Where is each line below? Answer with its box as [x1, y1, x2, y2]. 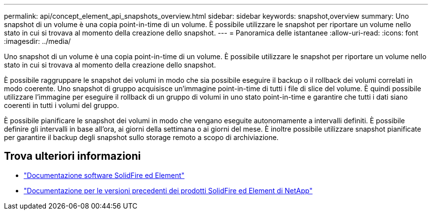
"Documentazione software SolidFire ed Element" [24, 171, 185, 179]
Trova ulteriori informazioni [4, 150, 141, 163]
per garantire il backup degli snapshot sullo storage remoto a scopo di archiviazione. [4, 133, 279, 142]
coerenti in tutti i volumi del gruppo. [4, 101, 119, 109]
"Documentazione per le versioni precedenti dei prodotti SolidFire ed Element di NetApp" [24, 186, 313, 195]
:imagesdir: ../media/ [4, 37, 71, 45]
